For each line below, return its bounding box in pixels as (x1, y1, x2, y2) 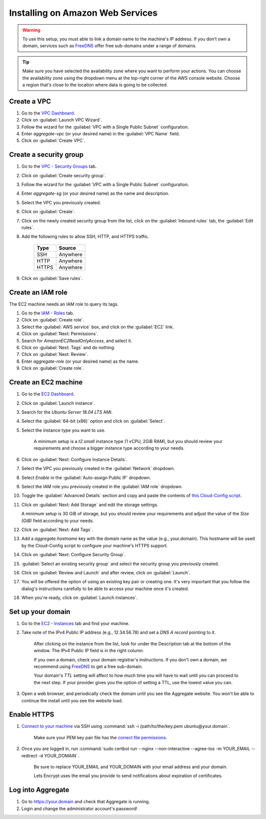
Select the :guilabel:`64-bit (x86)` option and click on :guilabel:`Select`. (21, 418, 165, 424)
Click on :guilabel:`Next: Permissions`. (21, 331, 99, 337)
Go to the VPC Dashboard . (21, 110, 75, 116)
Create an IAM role (9, 288, 67, 296)
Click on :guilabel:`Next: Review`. (21, 351, 89, 357)
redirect (21, 753, 37, 758)
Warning (22, 27, 40, 33)
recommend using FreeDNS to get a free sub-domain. (33, 663, 143, 669)
